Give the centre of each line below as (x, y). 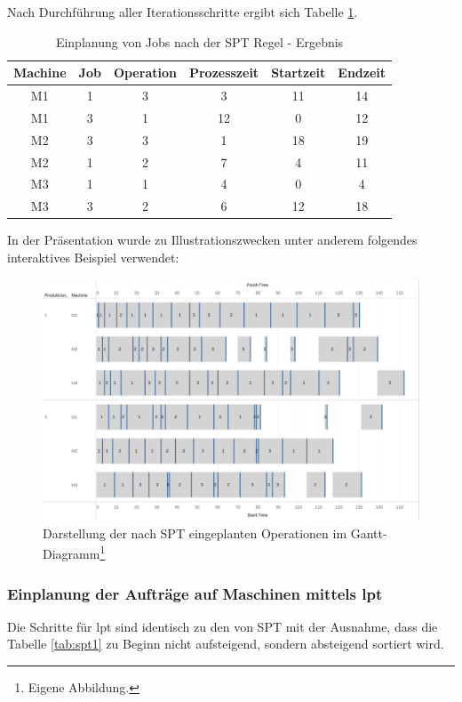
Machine (40, 73)
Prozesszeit (224, 73)
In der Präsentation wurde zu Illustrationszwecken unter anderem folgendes (212, 240)
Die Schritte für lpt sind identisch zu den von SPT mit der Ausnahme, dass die (223, 626)
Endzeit (362, 73)
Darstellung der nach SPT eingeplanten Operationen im (195, 533)
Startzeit (299, 73)
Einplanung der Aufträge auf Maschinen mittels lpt (195, 593)
